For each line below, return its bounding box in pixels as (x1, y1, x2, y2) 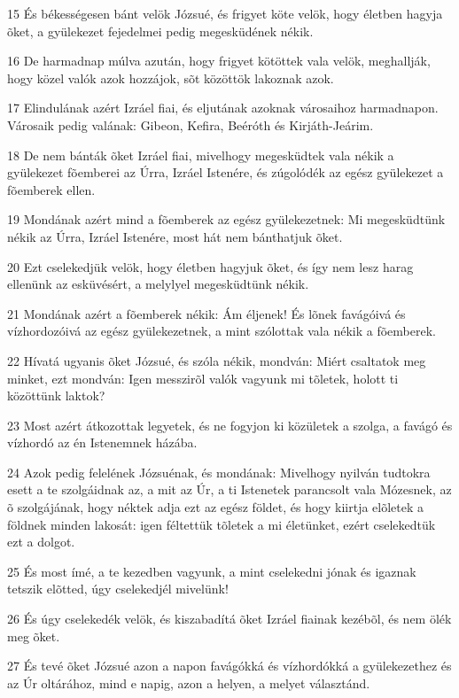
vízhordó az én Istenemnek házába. (7, 433, 198, 452)
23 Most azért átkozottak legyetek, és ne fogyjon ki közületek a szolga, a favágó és (7, 415, 453, 434)
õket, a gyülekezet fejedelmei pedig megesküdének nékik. (7, 21, 314, 40)
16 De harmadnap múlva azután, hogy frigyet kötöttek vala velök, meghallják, (7, 51, 431, 70)
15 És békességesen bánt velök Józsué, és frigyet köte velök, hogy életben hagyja (7, 4, 443, 22)
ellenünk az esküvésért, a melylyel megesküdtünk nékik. (7, 275, 309, 293)
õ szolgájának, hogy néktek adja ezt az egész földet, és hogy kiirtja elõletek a (7, 498, 424, 516)
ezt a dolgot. (7, 532, 75, 551)
